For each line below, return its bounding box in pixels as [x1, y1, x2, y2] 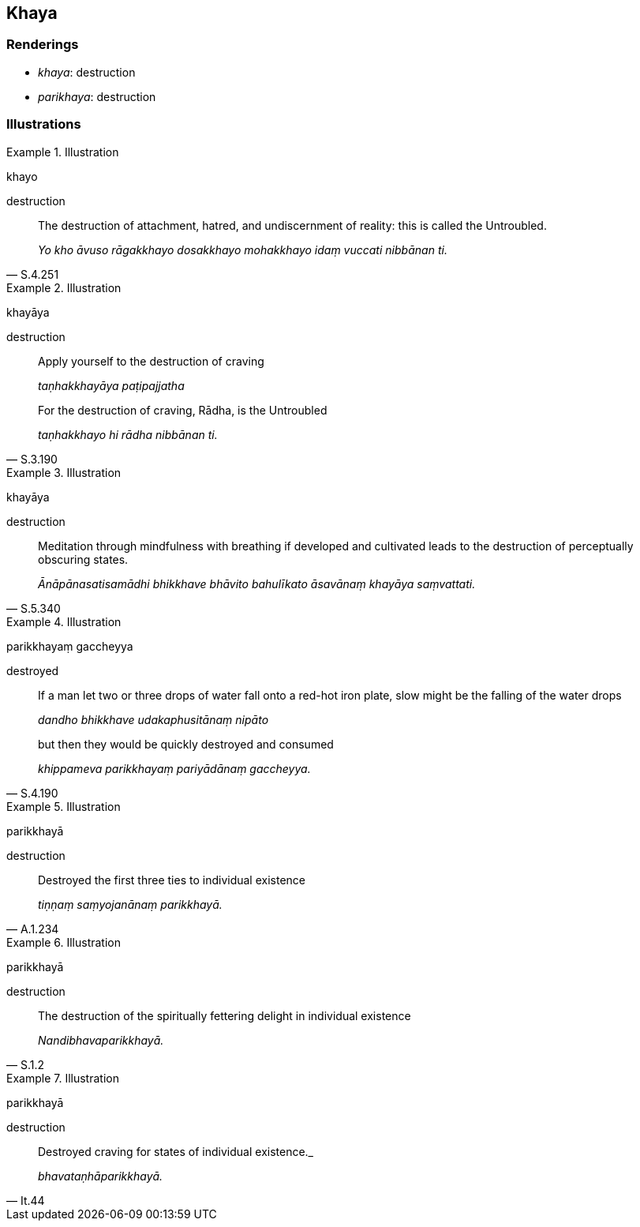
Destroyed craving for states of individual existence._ [38, 1144, 314, 1158]
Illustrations [6, 116, 81, 133]
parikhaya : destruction [38, 89, 156, 103]
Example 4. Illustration [6, 614, 122, 629]
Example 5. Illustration [6, 799, 121, 813]
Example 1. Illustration [6, 144, 119, 159]
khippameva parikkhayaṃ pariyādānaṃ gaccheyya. [38, 761, 311, 775]
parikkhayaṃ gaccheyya [6, 639, 133, 653]
